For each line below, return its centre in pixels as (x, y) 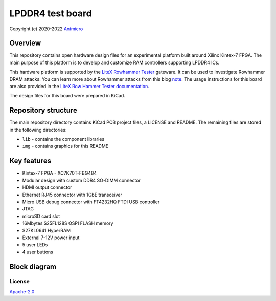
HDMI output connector (47, 187)
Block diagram (33, 266)
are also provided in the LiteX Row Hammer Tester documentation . (79, 87)
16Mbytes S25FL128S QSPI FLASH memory (68, 223)
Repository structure (43, 110)
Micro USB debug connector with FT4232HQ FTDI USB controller (91, 202)
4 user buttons (38, 252)
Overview (25, 43)
